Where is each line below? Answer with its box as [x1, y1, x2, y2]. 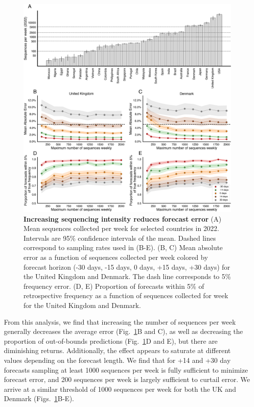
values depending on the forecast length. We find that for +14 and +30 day [4, 355, 231, 365]
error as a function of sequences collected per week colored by [23, 252, 208, 262]
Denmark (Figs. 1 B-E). [4, 393, 74, 404]
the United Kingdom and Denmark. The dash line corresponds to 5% [23, 271, 231, 281]
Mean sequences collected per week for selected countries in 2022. [23, 223, 219, 233]
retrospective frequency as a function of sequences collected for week [23, 290, 229, 301]
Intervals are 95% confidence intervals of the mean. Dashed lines [23, 232, 216, 243]
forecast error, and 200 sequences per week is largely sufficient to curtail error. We [4, 374, 250, 384]
